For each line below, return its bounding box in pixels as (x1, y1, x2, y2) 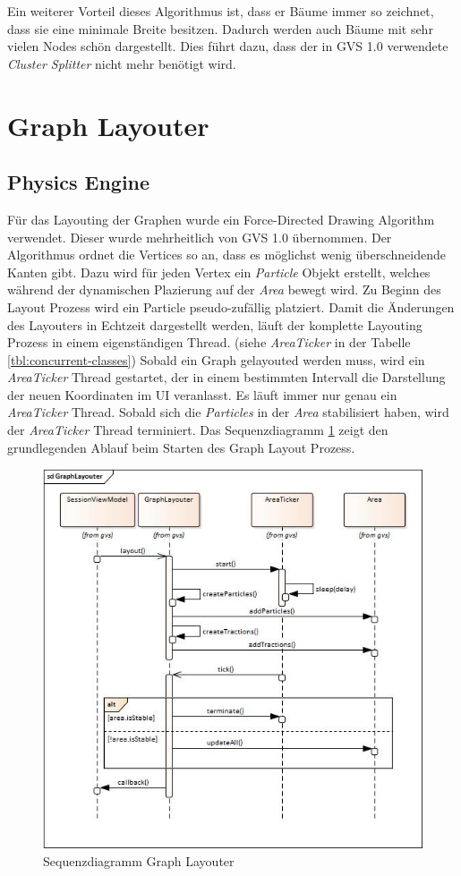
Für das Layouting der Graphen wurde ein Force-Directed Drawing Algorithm (7, 209, 435, 228)
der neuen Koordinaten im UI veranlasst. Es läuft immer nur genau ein (7, 385, 397, 404)
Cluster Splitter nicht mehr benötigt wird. (7, 54, 236, 72)
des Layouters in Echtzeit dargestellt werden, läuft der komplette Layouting (7, 315, 423, 334)
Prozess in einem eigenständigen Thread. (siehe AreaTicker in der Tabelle (7, 333, 411, 352)
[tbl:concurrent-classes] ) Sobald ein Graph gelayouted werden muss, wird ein (7, 350, 425, 369)
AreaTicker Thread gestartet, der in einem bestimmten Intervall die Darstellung (7, 368, 446, 387)
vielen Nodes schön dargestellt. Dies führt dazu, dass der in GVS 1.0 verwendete (7, 37, 448, 55)
